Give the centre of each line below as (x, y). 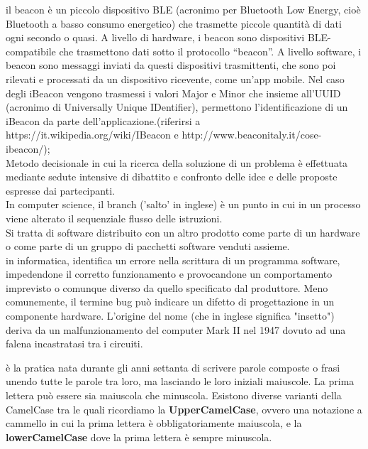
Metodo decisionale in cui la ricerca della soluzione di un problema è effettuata (177, 162)
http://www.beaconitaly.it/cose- (252, 135)
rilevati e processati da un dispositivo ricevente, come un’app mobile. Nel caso (175, 79)
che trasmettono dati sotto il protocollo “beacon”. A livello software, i (210, 51)
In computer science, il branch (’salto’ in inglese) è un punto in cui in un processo (183, 204)
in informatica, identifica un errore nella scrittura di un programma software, (173, 260)
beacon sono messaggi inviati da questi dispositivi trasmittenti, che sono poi (171, 65)
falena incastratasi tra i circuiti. (74, 343)
